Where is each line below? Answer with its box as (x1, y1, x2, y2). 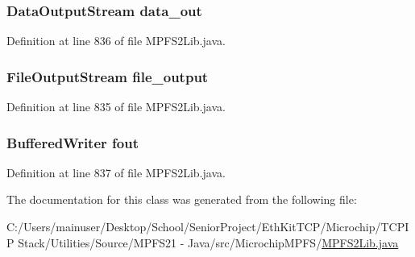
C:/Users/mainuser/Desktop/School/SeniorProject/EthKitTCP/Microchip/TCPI (6, 218, 409, 235)
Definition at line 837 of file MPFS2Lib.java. (6, 164, 226, 180)
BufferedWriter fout (6, 132, 139, 152)
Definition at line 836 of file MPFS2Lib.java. (6, 32, 226, 49)
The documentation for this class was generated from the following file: (6, 191, 357, 208)
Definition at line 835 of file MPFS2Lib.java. (6, 98, 226, 115)
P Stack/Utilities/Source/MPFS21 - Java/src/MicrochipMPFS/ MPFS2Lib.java (6, 234, 399, 251)
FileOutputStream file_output (6, 66, 209, 86)
